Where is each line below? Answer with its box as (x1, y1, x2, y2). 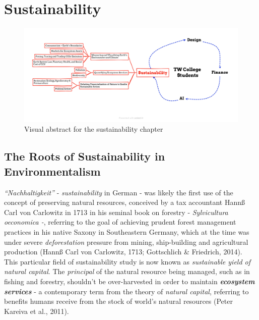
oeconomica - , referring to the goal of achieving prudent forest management (4, 217, 236, 227)
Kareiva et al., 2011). (4, 305, 69, 316)
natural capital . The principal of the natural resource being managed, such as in (4, 266, 250, 277)
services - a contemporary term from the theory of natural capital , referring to (4, 286, 249, 296)
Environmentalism (4, 163, 101, 179)
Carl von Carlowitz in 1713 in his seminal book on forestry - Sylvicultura (4, 206, 228, 217)
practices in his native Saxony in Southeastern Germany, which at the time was (4, 227, 249, 237)
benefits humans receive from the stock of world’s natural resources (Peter (4, 296, 233, 306)
